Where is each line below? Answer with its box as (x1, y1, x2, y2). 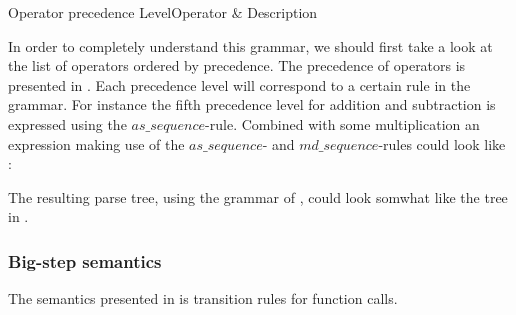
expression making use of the (8, 133, 185, 154)
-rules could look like (378, 133, 506, 154)
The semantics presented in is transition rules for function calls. (8, 288, 398, 309)
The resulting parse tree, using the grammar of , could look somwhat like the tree (8, 186, 508, 207)
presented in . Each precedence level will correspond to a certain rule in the (8, 74, 471, 95)
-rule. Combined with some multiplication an (205, 113, 480, 134)
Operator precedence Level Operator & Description (8, 2, 318, 22)
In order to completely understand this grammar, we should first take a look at (8, 35, 493, 56)
